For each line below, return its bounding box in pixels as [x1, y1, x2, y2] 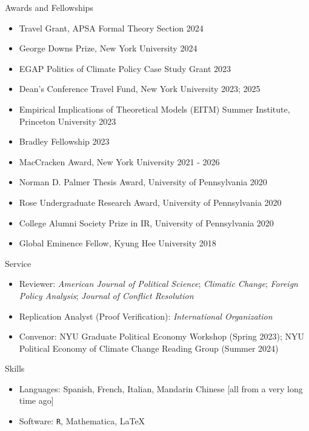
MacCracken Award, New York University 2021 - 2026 [19, 155, 220, 168]
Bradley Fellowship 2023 [19, 135, 110, 148]
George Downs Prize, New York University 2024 [19, 42, 198, 54]
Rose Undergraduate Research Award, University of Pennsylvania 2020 [19, 196, 282, 208]
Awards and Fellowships [5, 1, 93, 13]
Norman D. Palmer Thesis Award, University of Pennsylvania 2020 [19, 176, 267, 188]
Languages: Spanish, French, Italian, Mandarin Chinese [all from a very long [19, 382, 303, 395]
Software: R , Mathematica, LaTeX [19, 415, 145, 427]
